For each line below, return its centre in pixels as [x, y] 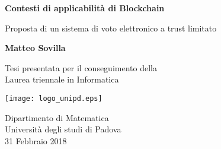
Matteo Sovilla [35, 48]
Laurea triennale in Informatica [62, 79]
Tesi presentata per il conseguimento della [81, 67]
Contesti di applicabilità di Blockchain [85, 8]
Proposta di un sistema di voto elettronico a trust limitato [111, 28]
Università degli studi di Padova [63, 129]
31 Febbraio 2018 [36, 140]
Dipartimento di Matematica [57, 117]
